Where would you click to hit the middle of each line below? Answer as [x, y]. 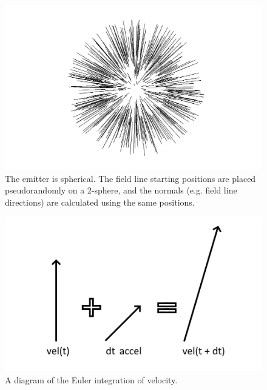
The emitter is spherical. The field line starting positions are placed [130, 178]
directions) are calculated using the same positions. [100, 202]
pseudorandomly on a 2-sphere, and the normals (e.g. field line [121, 190]
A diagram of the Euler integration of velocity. [91, 379]
